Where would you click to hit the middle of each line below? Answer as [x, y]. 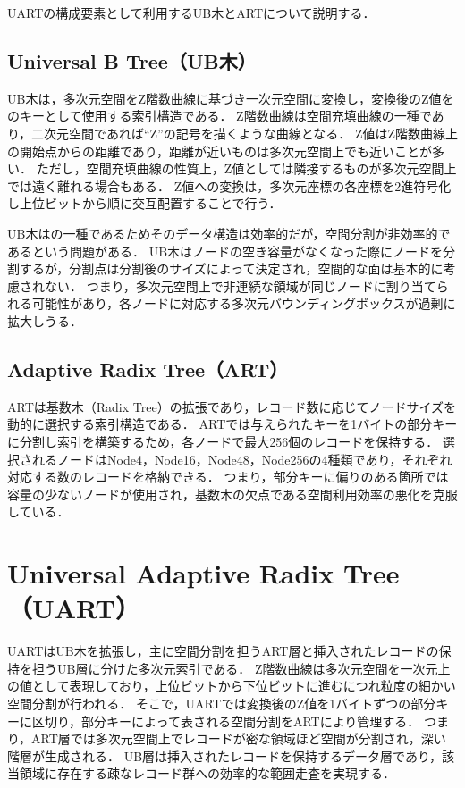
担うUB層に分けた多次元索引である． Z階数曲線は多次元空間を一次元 [235, 668]
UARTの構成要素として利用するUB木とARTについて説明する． [191, 13]
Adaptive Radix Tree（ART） [148, 369]
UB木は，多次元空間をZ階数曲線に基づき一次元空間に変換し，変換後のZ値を [231, 98]
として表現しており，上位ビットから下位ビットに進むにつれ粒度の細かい [244, 686]
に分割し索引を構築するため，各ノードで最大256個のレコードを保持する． [223, 441]
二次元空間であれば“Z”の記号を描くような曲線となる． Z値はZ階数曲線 [238, 133]
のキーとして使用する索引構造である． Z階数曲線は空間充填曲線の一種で [220, 116]
